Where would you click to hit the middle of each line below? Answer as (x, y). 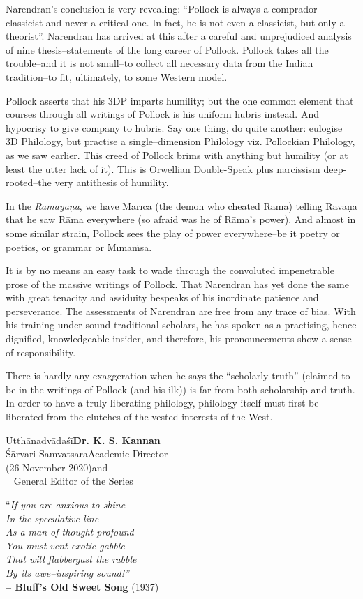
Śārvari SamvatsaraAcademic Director (87, 454)
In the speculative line (52, 518)
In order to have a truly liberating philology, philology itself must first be (162, 403)
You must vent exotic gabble (65, 545)
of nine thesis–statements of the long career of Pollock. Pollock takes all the (167, 49)
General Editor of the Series (73, 481)
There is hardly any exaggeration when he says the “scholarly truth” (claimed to (178, 376)
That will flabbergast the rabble (71, 559)
